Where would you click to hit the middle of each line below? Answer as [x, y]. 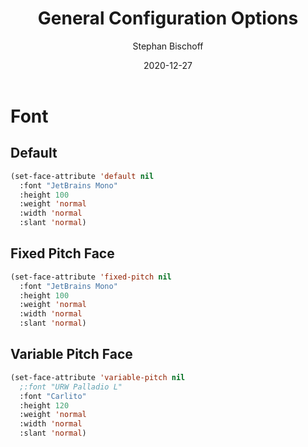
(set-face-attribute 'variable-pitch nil [98, 377]
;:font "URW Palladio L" [71, 387]
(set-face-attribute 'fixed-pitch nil [91, 277]
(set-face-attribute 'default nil [82, 176]
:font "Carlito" [53, 396]
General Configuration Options [168, 18]
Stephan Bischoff [168, 46]
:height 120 [44, 405]
